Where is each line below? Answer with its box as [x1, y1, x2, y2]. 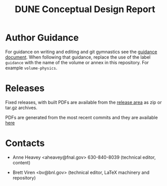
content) [12, 159, 31, 165]
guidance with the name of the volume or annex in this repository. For [5, 59, 149, 65]
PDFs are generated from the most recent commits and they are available [5, 114, 158, 120]
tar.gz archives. [5, 105, 37, 111]
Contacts [5, 137, 45, 149]
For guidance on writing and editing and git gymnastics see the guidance [5, 49, 157, 55]
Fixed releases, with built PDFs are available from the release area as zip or [5, 99, 162, 105]
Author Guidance [5, 32, 79, 43]
